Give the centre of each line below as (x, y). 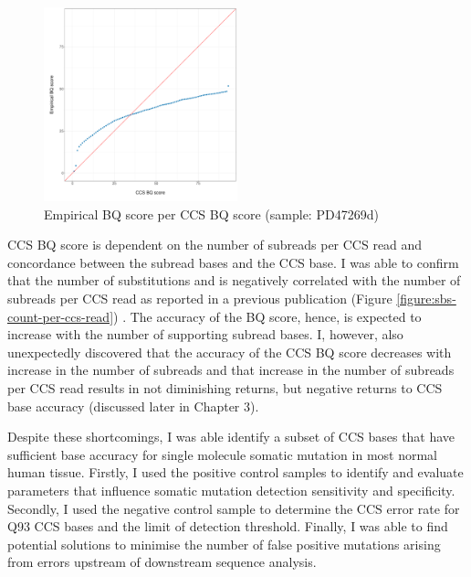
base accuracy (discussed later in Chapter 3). (133, 406)
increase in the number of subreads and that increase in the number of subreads (231, 370)
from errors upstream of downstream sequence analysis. (162, 562)
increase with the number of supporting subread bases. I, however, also (205, 334)
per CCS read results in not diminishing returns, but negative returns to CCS (225, 387)
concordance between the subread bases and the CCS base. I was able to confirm (233, 262)
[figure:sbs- (426, 298)
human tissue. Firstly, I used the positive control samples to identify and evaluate (235, 472)
